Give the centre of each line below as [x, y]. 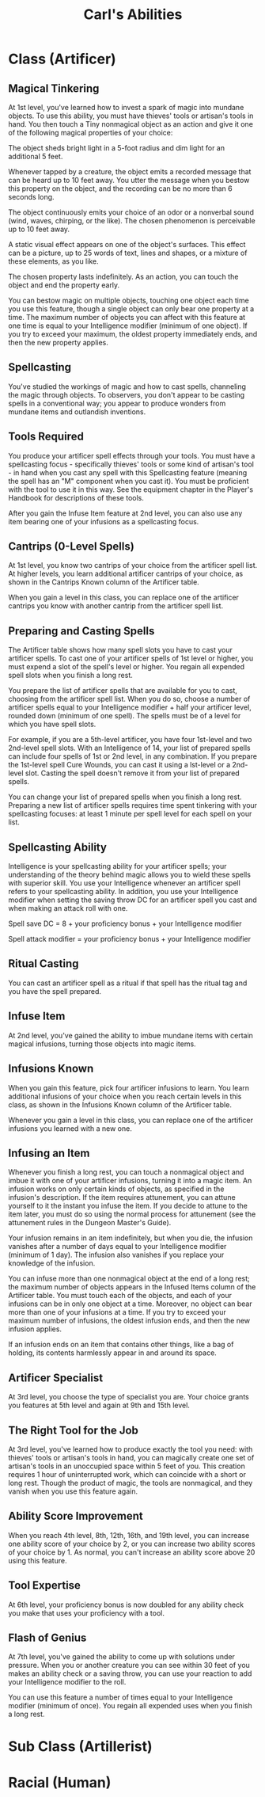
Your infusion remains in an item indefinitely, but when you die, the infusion [131, 1238]
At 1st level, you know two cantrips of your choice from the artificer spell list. [133, 565]
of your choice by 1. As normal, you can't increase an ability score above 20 [132, 1552]
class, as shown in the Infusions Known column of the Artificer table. [120, 1104]
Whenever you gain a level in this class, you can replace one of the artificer [131, 1120]
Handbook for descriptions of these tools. [76, 497]
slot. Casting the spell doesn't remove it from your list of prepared [132, 773]
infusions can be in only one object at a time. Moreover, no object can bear [130, 1304]
